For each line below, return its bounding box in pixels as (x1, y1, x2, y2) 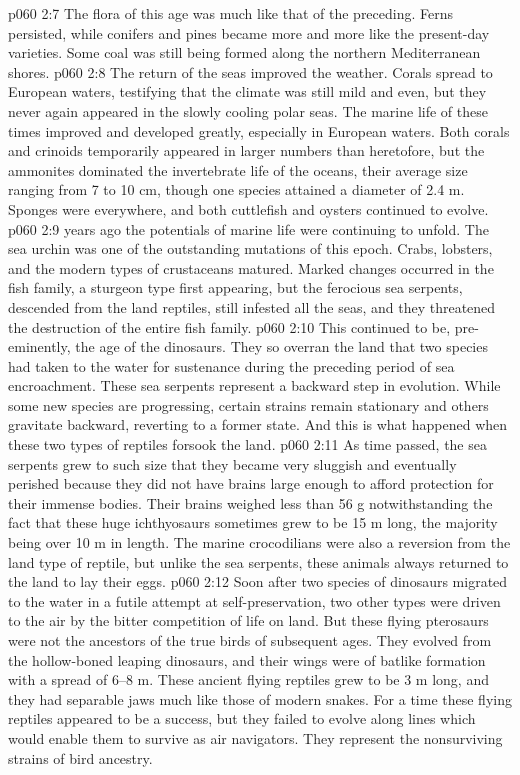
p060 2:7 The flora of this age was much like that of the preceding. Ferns (8, 3, 454, 23)
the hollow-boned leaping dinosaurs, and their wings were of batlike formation (8, 649, 486, 670)
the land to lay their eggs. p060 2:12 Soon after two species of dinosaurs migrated (8, 571, 508, 592)
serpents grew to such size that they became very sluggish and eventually (8, 453, 457, 474)
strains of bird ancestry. (8, 747, 153, 768)
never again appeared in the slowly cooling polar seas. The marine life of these (8, 100, 488, 121)
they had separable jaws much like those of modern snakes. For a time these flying (8, 688, 512, 709)
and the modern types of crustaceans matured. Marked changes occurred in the (8, 257, 494, 278)
